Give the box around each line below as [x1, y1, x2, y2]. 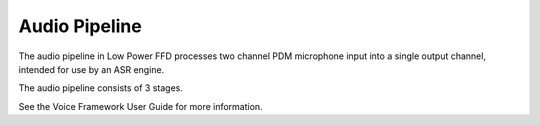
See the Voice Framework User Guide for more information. [18, 100, 264, 112]
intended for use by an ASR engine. [18, 63, 165, 75]
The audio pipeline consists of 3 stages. [18, 82, 184, 94]
